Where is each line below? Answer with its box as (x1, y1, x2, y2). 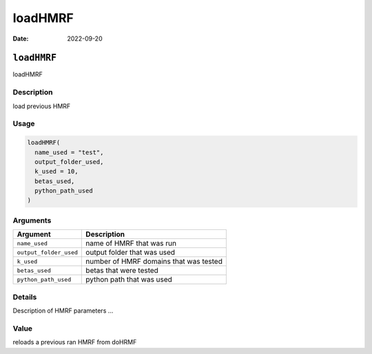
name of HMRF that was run (85, 238, 177, 248)
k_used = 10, (34, 167, 79, 176)
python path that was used (85, 275, 172, 284)
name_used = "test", (34, 148, 104, 156)
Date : (12, 34, 29, 43)
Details (12, 292, 37, 302)
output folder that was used (85, 248, 176, 258)
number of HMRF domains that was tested (85, 257, 223, 267)
